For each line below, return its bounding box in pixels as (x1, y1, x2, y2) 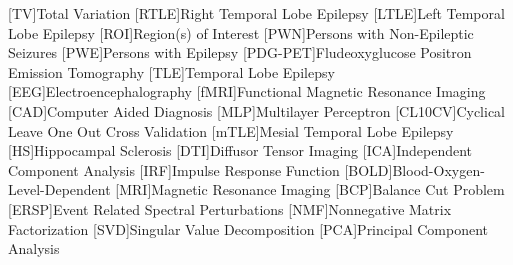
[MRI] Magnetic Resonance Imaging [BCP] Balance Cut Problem (115, 179, 505, 200)
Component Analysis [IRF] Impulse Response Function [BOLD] (8, 159, 393, 180)
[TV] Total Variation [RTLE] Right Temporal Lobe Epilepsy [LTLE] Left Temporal (8, 3, 505, 23)
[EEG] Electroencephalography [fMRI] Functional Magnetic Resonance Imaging (8, 81, 486, 102)
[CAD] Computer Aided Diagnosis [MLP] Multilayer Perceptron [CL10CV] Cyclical (8, 100, 505, 121)
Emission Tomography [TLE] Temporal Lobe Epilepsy (8, 61, 335, 82)
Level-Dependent (8, 179, 111, 200)
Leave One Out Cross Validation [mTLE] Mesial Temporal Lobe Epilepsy (8, 120, 454, 141)
